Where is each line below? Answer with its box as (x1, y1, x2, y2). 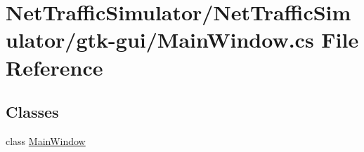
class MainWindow (6, 133, 86, 148)
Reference (6, 53, 103, 81)
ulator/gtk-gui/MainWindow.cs (6, 25, 314, 54)
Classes (6, 101, 59, 123)
